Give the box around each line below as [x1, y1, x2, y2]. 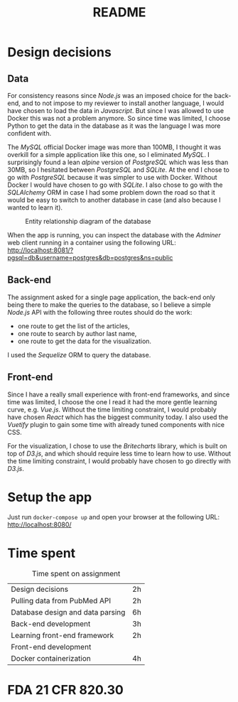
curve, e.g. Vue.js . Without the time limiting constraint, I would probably [7, 405, 217, 414]
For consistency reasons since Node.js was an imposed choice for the [7, 92, 213, 99]
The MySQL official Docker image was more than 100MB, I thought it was [7, 143, 222, 151]
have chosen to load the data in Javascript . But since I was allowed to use [7, 107, 225, 114]
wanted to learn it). [7, 203, 63, 212]
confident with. [7, 129, 52, 137]
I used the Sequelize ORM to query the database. [7, 350, 151, 359]
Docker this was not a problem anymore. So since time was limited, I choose [7, 114, 231, 122]
